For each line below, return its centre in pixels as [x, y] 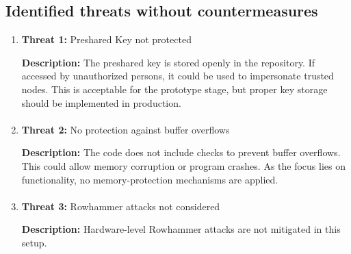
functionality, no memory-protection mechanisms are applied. [150, 179]
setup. [34, 242]
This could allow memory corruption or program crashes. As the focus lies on [184, 165]
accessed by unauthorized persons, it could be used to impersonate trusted [178, 76]
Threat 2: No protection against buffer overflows [126, 129]
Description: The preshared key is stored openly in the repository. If [168, 62]
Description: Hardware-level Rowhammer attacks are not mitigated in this [181, 229]
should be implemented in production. [101, 102]
